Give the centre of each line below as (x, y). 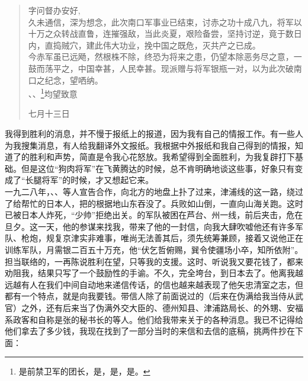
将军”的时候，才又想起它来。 (98, 180)
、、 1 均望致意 (53, 93)
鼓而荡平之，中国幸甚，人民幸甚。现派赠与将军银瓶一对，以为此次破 (161, 68)
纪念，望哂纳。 (74, 80)
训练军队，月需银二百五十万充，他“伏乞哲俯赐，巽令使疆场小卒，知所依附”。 (154, 249)
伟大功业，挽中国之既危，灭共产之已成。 (182, 45)
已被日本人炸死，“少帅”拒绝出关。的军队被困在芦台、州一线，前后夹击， (146, 215)
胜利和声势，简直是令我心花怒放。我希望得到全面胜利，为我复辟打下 (162, 157)
